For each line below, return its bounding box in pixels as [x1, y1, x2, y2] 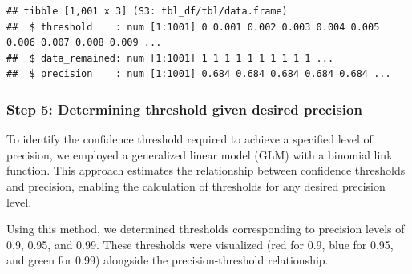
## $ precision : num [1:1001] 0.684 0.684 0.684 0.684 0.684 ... [6, 68, 391, 80]
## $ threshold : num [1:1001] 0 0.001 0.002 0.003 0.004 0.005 [6, 21, 380, 33]
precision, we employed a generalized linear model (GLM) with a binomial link [6, 146, 393, 163]
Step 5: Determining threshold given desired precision [6, 99, 362, 119]
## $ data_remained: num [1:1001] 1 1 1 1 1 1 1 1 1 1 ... [6, 52, 334, 64]
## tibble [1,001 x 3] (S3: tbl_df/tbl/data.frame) [6, 6, 288, 17]
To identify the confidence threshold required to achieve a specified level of [6, 131, 373, 147]
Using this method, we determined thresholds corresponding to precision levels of [6, 220, 405, 237]
